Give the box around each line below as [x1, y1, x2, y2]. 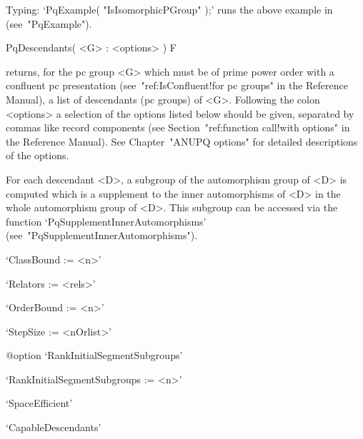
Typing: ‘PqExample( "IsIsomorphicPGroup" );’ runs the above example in [6, 2, 333, 16]
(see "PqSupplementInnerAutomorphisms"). [6, 228, 198, 243]
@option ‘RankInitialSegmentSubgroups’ [6, 348, 183, 363]
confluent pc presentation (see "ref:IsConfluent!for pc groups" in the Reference [6, 78, 349, 93]
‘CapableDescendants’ [6, 420, 101, 435]
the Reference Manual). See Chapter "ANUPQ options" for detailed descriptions [6, 133, 358, 148]
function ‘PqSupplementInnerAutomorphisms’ [6, 213, 207, 228]
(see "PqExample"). [6, 16, 92, 31]
